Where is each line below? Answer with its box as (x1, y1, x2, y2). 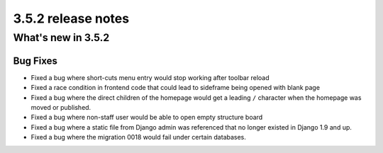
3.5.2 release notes (13, 11, 130, 26)
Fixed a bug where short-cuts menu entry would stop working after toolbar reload (30, 73, 270, 81)
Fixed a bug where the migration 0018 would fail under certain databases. (30, 133, 246, 142)
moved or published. (30, 103, 91, 111)
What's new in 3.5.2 (13, 31, 110, 44)
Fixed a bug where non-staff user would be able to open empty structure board (30, 113, 263, 122)
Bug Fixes (13, 55, 58, 67)
